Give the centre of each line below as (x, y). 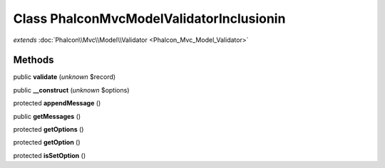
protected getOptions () (48, 130)
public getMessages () (47, 116)
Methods (34, 60)
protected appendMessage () (57, 103)
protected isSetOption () (49, 155)
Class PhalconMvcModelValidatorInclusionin (149, 19)
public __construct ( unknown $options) (71, 90)
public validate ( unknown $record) (65, 77)
